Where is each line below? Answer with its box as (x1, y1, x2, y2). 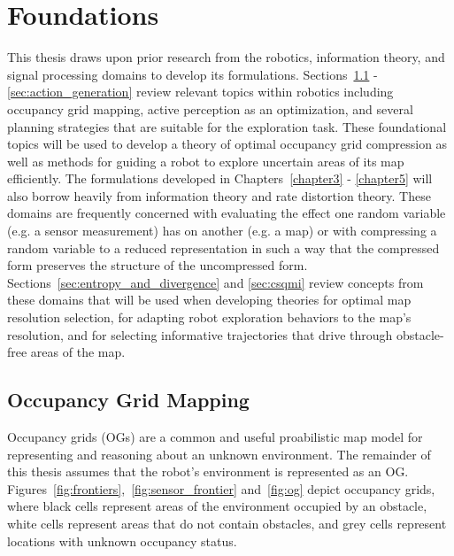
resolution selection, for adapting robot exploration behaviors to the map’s (7, 308, 412, 327)
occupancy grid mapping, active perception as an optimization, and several (7, 99, 413, 118)
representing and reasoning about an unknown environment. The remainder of (7, 444, 431, 463)
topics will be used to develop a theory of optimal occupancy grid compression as (7, 135, 448, 153)
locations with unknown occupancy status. (7, 531, 237, 550)
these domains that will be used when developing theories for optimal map (7, 290, 412, 309)
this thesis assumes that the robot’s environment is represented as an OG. (7, 462, 409, 481)
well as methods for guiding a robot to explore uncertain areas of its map (7, 151, 404, 170)
